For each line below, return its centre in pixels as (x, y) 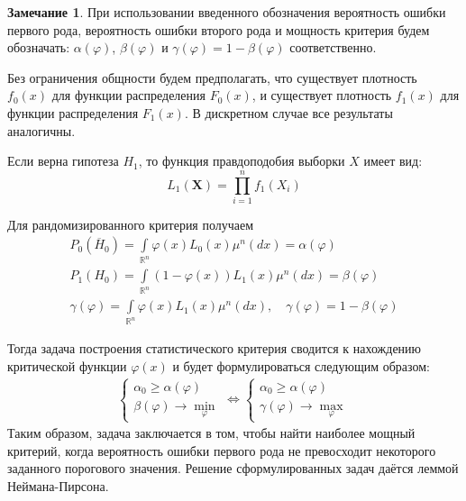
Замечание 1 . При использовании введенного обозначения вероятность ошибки (227, 12)
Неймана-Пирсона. (58, 486)
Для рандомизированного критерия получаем (131, 224)
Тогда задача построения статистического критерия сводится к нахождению (215, 348)
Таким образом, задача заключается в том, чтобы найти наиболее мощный (211, 433)
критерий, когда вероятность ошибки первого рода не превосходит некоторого (222, 450)
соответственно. (333, 47)
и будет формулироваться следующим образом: (301, 365)
